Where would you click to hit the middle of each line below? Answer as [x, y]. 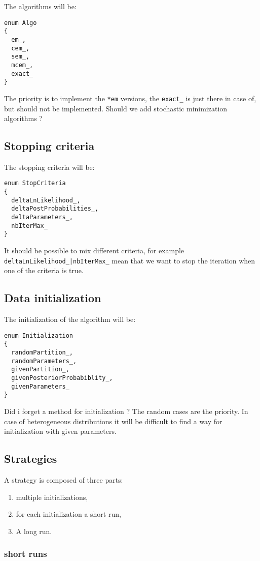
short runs [26, 554]
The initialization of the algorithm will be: [70, 319]
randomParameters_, [44, 361]
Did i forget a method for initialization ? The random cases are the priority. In [126, 411]
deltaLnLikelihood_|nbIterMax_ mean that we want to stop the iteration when [130, 260]
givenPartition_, [40, 370]
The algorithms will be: [40, 6]
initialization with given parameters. [60, 431]
